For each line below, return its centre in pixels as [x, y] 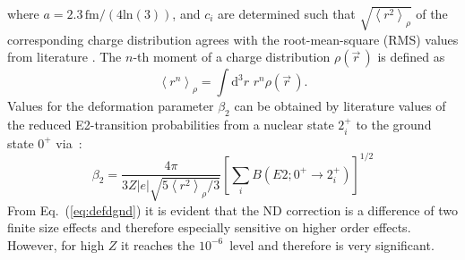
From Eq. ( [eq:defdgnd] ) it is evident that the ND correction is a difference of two [232, 210]
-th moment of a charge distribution [232, 57]
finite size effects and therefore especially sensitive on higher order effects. [209, 227]
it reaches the [158, 244]
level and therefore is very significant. [332, 244]
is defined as [411, 57]
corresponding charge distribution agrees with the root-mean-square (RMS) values [233, 39]
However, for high [56, 244]
